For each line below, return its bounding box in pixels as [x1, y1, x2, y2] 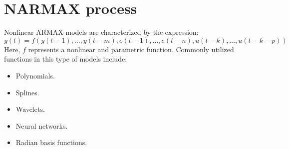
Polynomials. [15, 70, 55, 80]
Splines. [15, 87, 39, 97]
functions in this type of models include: [4, 54, 127, 64]
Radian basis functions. [15, 137, 87, 148]
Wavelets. [15, 104, 45, 114]
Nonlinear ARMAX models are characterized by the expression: [4, 27, 199, 37]
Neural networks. [15, 120, 68, 131]
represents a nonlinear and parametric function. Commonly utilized [28, 44, 234, 54]
